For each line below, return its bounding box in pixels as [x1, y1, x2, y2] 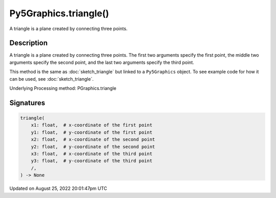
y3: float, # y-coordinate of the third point [31, 158, 153, 164]
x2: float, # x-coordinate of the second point [31, 137, 155, 142]
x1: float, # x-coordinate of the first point [31, 122, 153, 128]
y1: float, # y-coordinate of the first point [31, 129, 153, 135]
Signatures [9, 98, 45, 107]
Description [9, 39, 48, 47]
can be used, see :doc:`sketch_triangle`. [9, 76, 94, 82]
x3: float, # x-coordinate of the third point [31, 151, 153, 157]
